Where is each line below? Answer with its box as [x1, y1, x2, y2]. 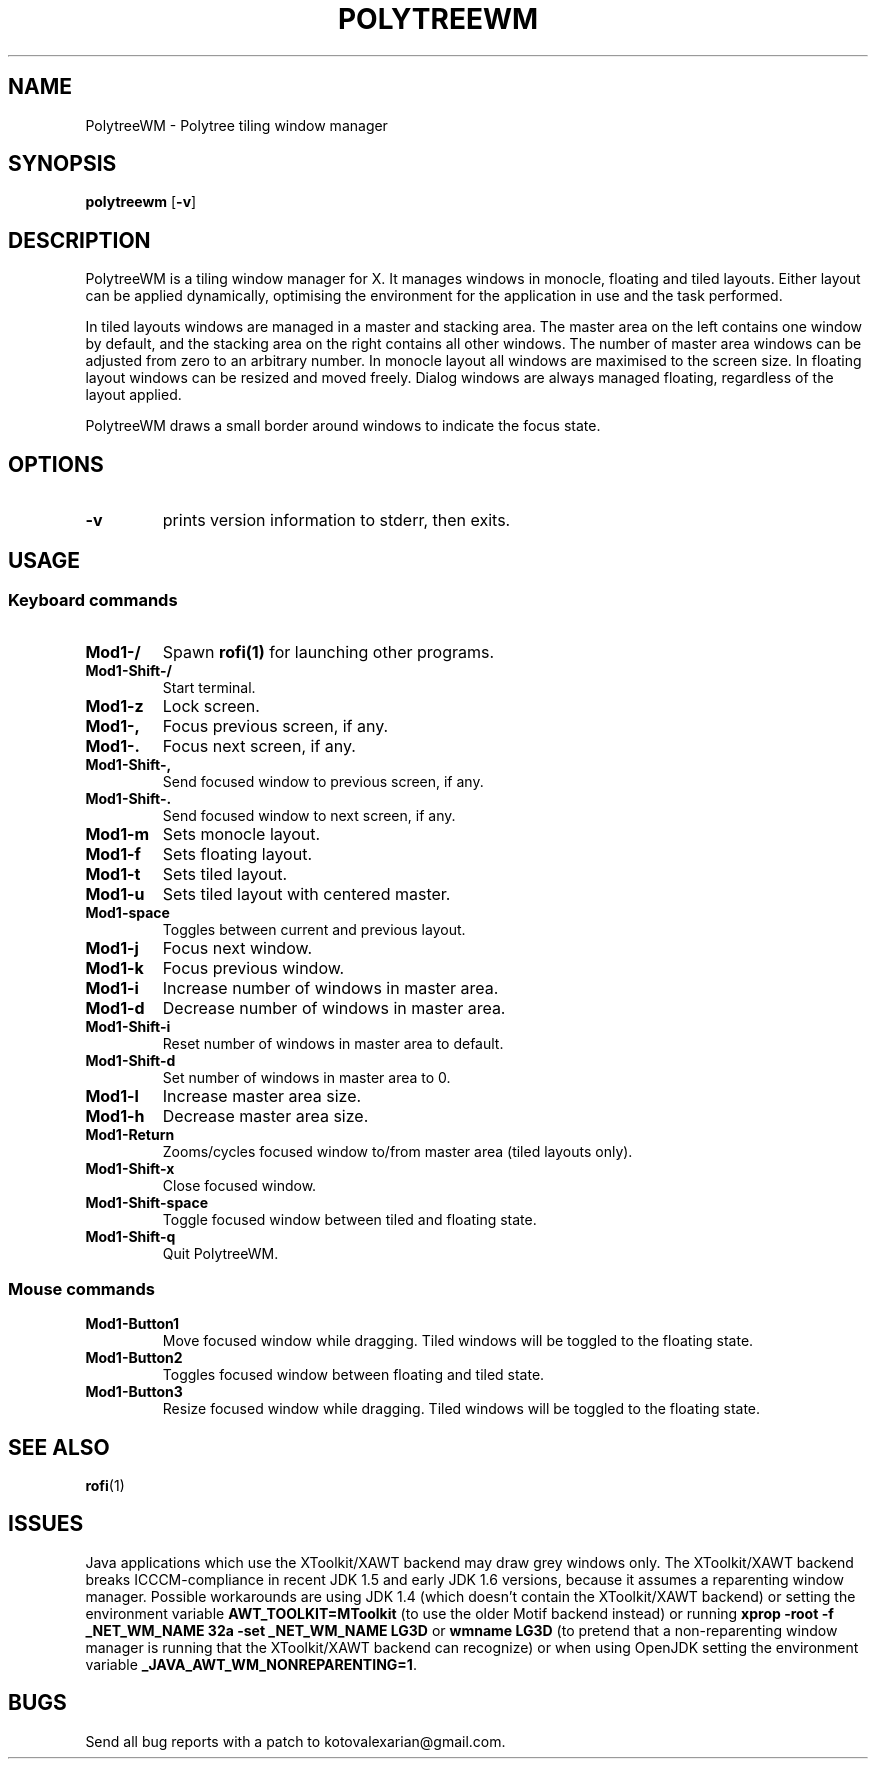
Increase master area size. [162, 1086, 362, 1107]
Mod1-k [85, 958, 144, 979]
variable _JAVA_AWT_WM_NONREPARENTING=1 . [85, 1655, 417, 1673]
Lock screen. [162, 696, 260, 717]
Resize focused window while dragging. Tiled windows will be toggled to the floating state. [162, 1400, 761, 1418]
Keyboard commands [8, 589, 178, 610]
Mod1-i [85, 978, 139, 999]
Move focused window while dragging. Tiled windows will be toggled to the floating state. [162, 1332, 754, 1350]
